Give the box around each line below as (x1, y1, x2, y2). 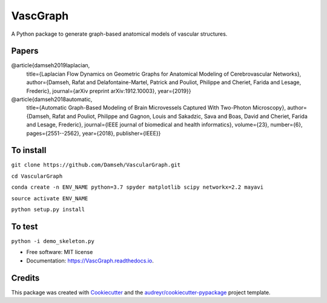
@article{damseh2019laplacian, (11, 62, 90, 69)
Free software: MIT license (26, 249, 93, 256)
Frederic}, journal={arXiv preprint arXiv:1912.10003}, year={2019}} (26, 87, 191, 94)
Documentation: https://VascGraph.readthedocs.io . (26, 257, 154, 264)
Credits (11, 273, 40, 283)
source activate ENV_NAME (11, 195, 88, 202)
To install (11, 145, 47, 155)
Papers (11, 46, 39, 56)
